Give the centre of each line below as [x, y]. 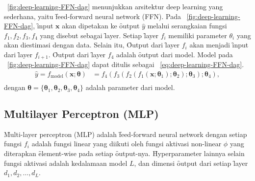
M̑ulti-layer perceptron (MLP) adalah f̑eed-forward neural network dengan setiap [126, 134]
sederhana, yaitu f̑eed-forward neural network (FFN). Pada [93, 16]
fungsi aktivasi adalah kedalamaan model [66, 163]
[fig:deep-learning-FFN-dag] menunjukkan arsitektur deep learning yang [115, 6]
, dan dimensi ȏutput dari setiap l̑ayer [191, 163]
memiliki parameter [198, 35]
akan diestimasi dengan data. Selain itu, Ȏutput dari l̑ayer [92, 45]
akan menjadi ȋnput [219, 45]
